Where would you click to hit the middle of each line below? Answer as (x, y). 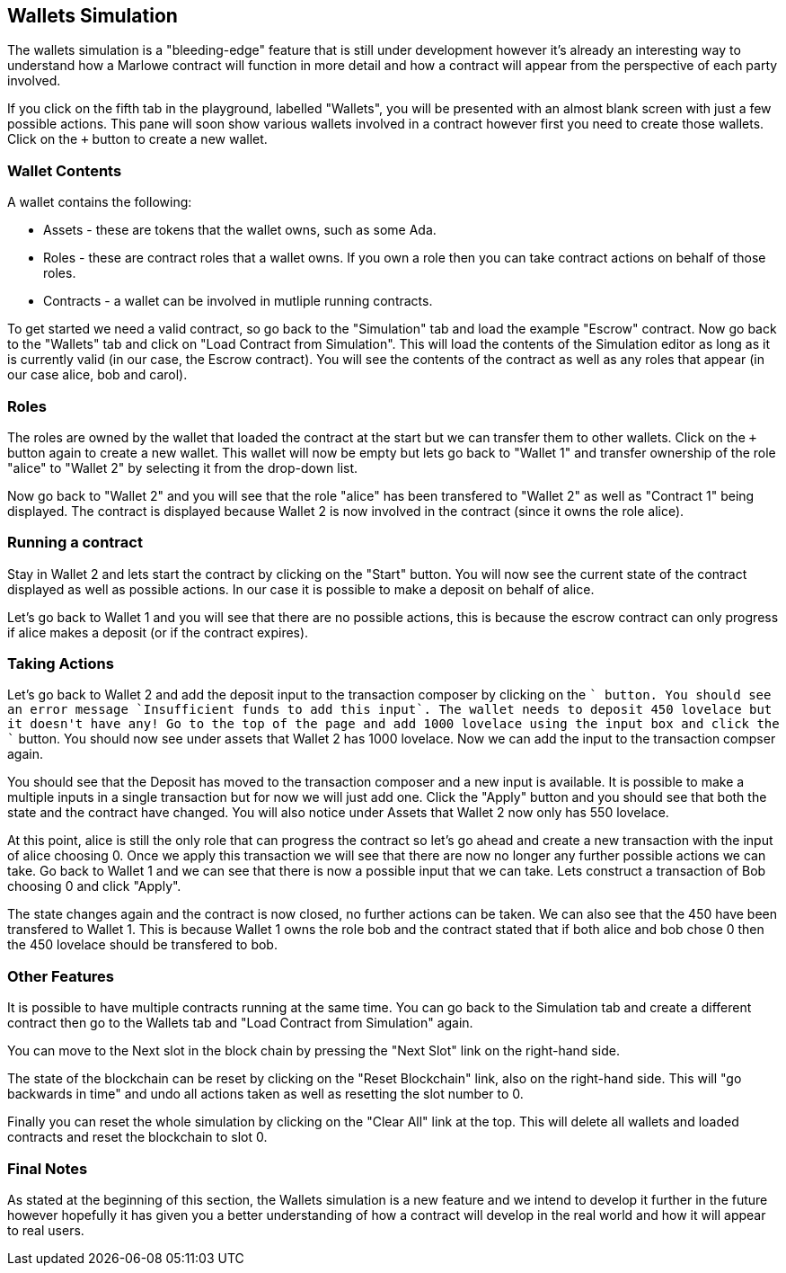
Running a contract (75, 543)
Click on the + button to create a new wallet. (137, 139)
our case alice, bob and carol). (97, 375)
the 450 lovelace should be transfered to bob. (142, 945)
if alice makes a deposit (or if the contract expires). (158, 632)
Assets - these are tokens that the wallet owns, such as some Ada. (240, 230)
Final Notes (48, 1168)
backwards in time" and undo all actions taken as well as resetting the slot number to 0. (265, 1094)
